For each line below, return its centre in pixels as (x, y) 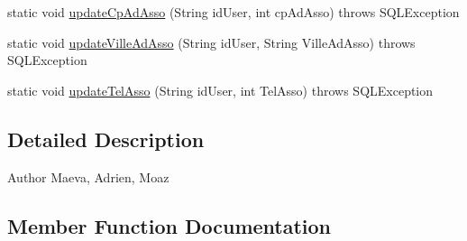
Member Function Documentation (169, 225)
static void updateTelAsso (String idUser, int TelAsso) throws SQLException (220, 90)
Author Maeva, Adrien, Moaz (88, 176)
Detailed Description (106, 139)
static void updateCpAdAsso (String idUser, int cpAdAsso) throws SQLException (233, 12)
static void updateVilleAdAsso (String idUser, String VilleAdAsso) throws (211, 42)
